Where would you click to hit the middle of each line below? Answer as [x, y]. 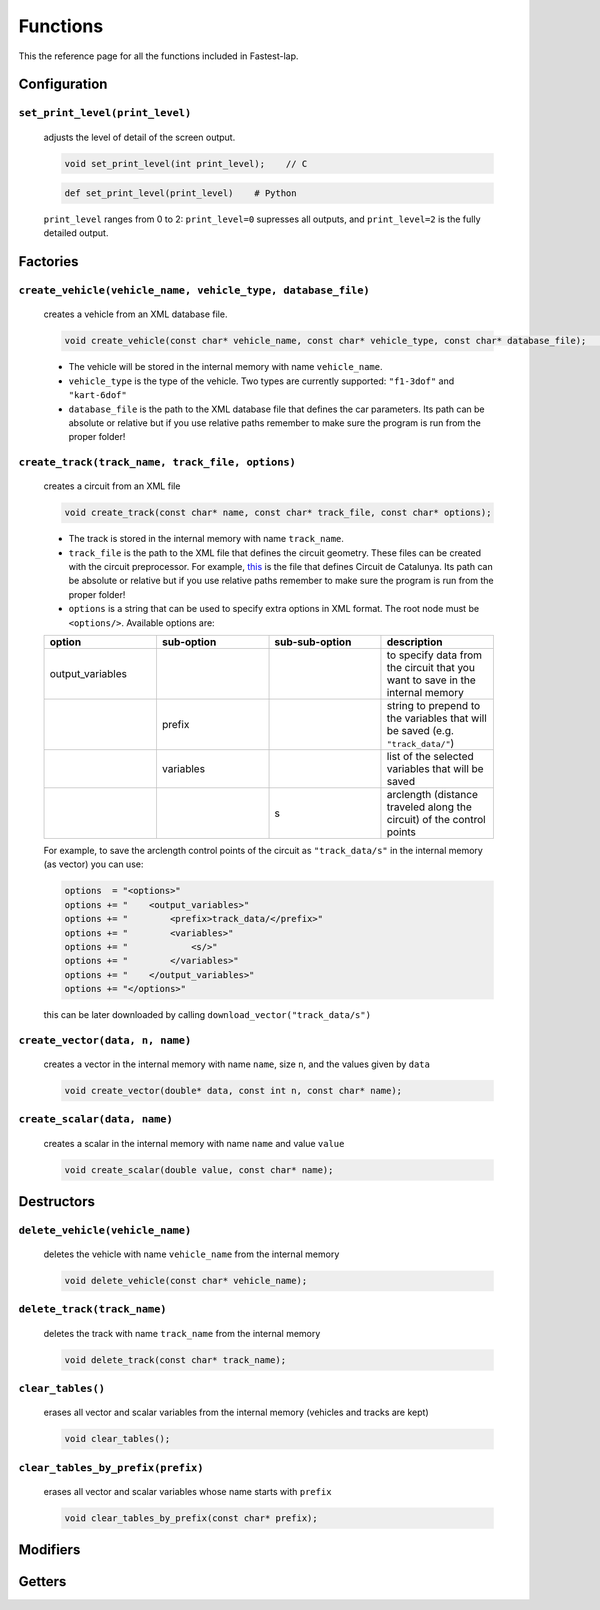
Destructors [56, 1201]
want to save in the [431, 680]
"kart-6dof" [97, 395]
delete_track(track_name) [92, 1309]
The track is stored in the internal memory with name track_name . [206, 539]
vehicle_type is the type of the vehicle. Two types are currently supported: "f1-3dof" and [261, 381]
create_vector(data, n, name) [105, 1040]
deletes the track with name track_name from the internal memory [182, 1333]
